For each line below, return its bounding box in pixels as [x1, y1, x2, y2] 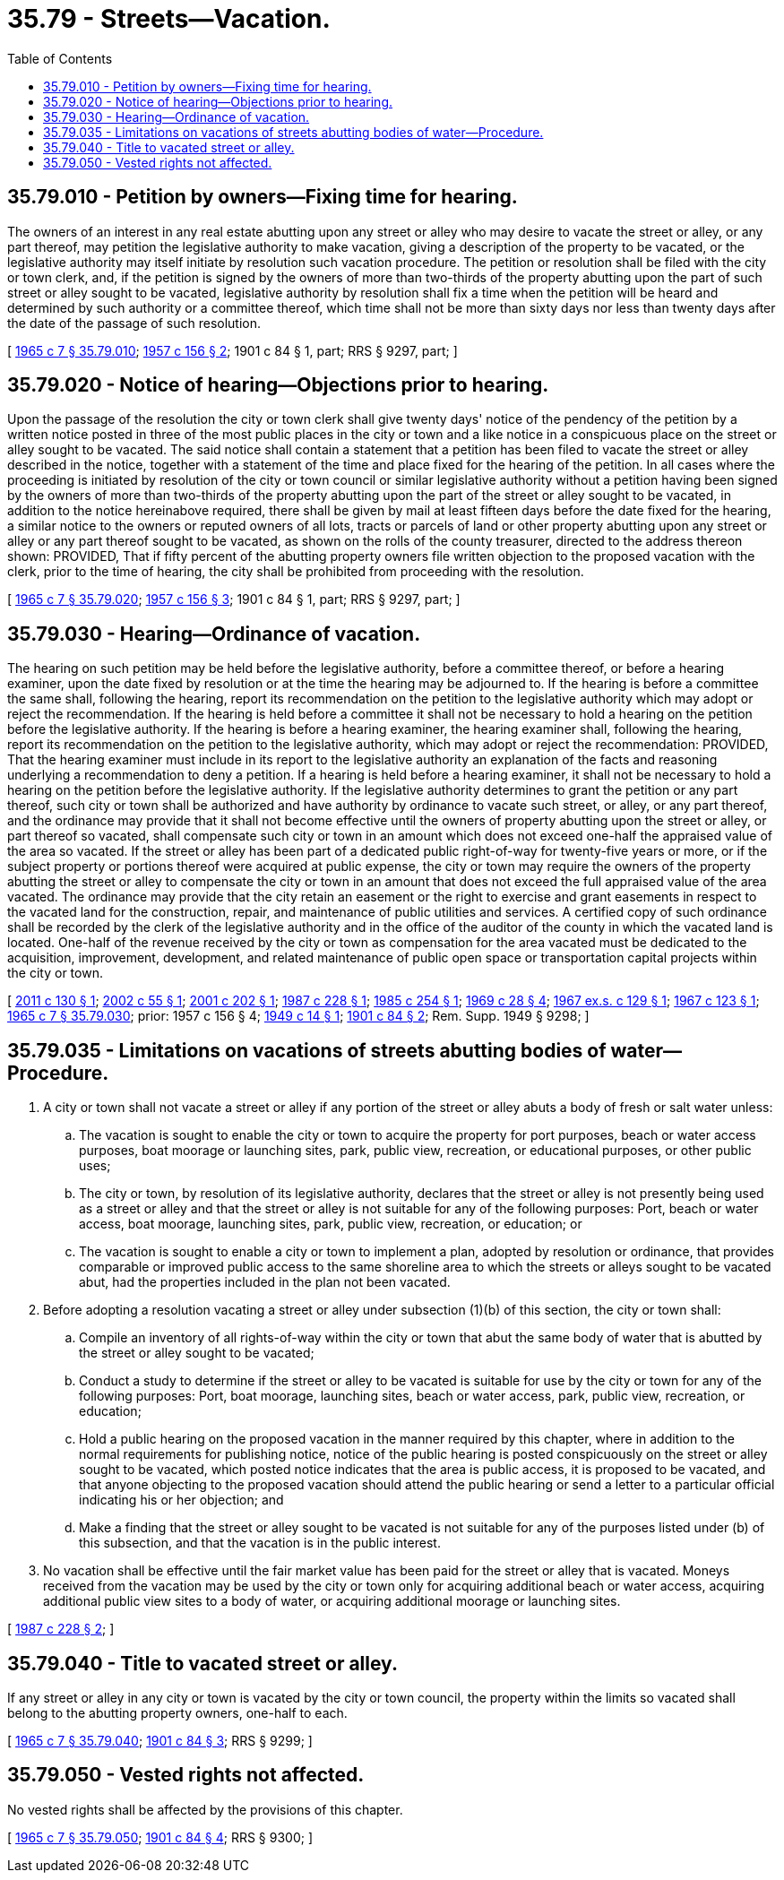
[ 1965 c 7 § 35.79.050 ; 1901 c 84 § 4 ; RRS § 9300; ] [7, 1829, 314, 1845]
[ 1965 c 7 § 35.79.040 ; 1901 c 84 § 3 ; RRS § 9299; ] [7, 1732, 313, 1748]
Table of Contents [7, 50, 113, 66]
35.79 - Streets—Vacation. [7, 4, 331, 34]
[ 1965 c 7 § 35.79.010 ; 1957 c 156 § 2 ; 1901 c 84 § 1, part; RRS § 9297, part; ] [7, 342, 458, 358]
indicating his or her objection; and [79, 1492, 284, 1508]
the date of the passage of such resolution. [7, 315, 262, 331]
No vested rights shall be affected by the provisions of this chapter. [7, 1801, 403, 1817]
